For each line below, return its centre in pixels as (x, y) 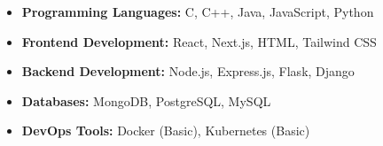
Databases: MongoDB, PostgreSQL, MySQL (146, 100)
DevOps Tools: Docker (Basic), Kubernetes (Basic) (166, 131)
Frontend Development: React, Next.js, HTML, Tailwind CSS (199, 41)
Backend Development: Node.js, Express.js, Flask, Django (188, 71)
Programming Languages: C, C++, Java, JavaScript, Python (198, 12)
